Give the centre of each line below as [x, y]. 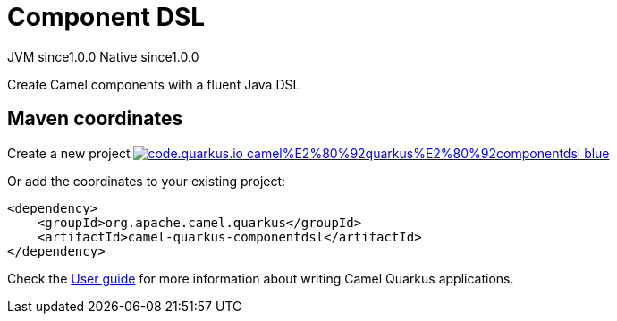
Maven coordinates [95, 119]
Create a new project [69, 153]
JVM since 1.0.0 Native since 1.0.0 [103, 56]
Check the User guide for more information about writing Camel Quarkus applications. [261, 278]
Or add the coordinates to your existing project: [147, 181]
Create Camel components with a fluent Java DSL [154, 84]
